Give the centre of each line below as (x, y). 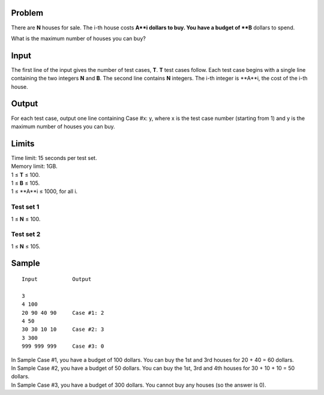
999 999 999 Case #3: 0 (63, 346)
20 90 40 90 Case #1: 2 (63, 313)
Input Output (57, 279)
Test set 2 (26, 234)
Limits (23, 144)
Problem (27, 13)
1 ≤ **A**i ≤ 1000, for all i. (44, 191)
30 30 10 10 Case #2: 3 (63, 329)
